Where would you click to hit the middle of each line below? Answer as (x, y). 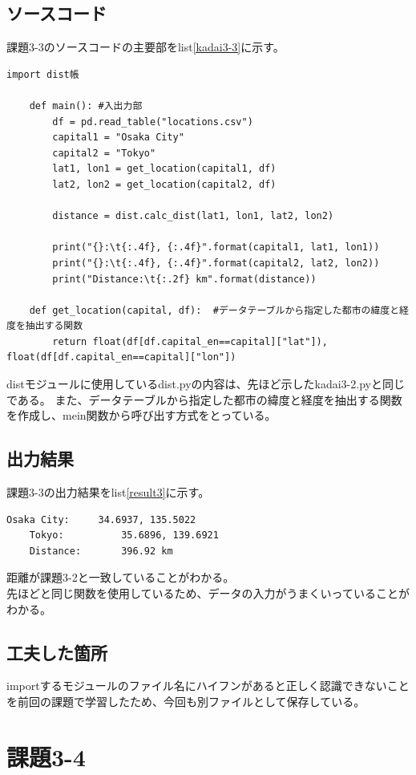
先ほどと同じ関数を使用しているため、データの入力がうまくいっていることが (208, 593)
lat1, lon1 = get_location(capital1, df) (164, 169)
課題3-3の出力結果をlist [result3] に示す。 (108, 492)
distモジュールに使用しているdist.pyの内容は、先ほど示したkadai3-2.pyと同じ (206, 384)
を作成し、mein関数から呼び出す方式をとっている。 (141, 415)
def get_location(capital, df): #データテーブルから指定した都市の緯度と (214, 310)
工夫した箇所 (57, 652)
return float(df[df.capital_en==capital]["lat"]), (190, 341)
